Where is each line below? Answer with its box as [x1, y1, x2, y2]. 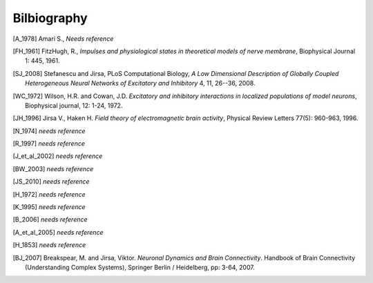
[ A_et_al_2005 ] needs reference [12, 228, 104, 236]
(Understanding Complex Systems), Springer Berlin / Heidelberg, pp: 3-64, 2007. [25, 263, 255, 271]
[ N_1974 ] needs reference [12, 126, 86, 135]
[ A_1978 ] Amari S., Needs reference [12, 35, 114, 43]
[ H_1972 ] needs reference [12, 190, 86, 198]
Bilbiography [12, 10, 88, 26]
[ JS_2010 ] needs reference [12, 177, 90, 186]
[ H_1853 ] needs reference [12, 241, 86, 249]
